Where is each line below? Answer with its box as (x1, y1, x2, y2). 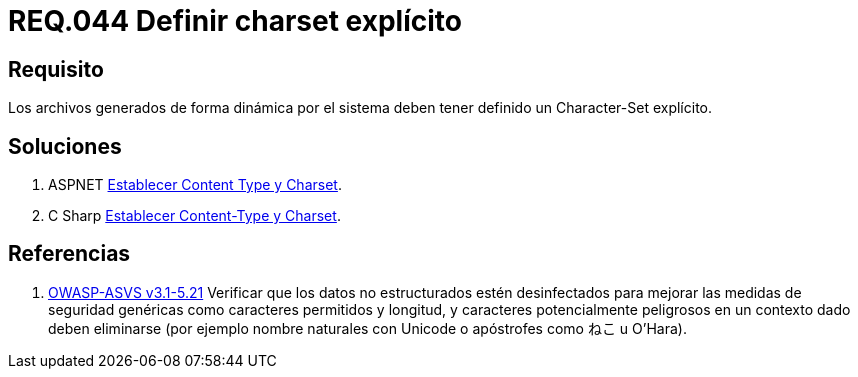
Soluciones (8, 133, 122, 159)
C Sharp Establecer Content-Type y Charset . (48, 207, 341, 225)
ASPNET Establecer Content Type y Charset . (48, 176, 342, 194)
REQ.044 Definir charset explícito (8, 4, 462, 38)
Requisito (8, 56, 104, 82)
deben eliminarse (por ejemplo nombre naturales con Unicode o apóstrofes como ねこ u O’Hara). (48, 319, 687, 337)
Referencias (8, 241, 131, 267)
